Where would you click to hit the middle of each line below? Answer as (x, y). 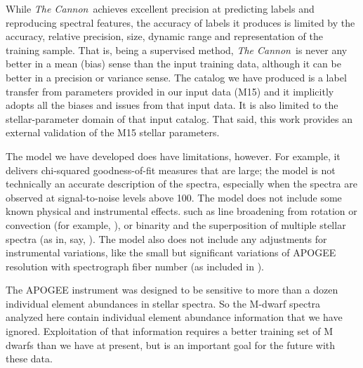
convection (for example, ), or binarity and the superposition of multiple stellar (176, 224)
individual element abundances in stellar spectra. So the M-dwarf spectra (163, 303)
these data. (29, 359)
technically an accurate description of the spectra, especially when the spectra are (181, 184)
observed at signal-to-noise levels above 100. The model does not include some (174, 197)
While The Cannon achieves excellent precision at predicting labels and (160, 8)
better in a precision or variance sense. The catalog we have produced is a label (176, 77)
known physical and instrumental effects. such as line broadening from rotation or (181, 211)
